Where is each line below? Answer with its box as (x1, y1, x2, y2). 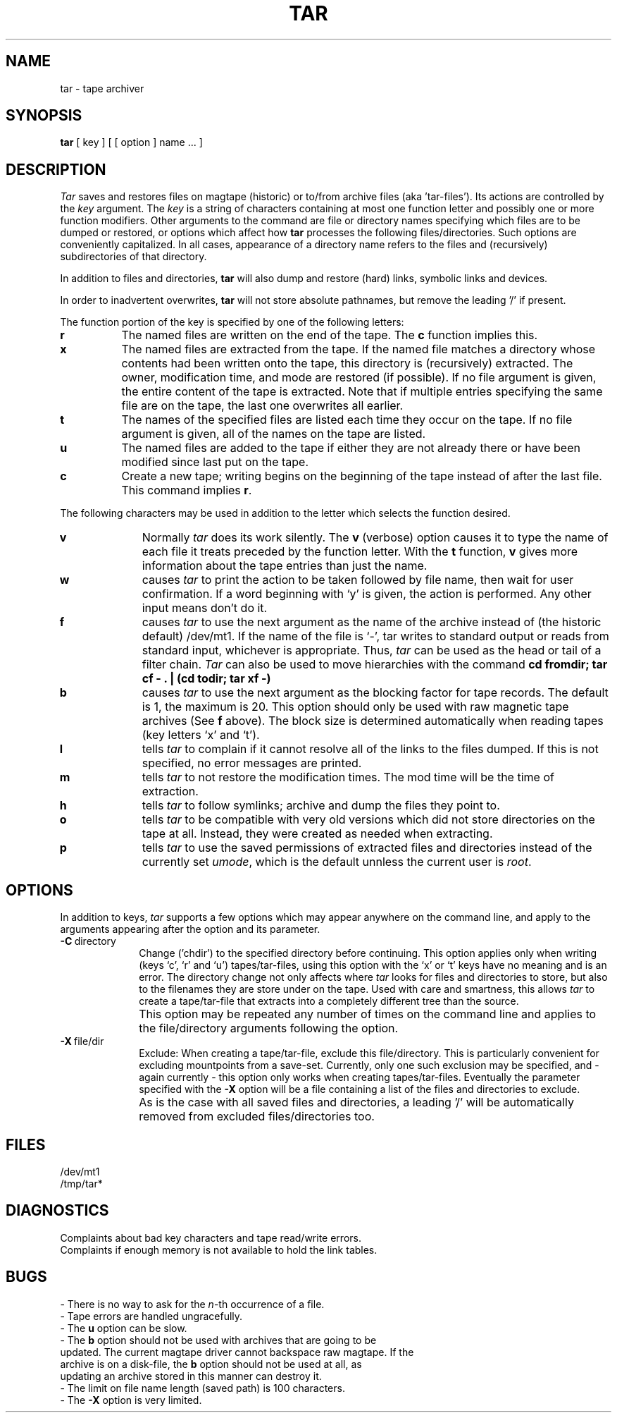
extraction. (142, 784, 199, 799)
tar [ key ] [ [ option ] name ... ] (60, 136, 203, 149)
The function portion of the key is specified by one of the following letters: (60, 316, 404, 329)
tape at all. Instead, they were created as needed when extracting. (142, 826, 493, 841)
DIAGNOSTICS (6, 1202, 109, 1220)
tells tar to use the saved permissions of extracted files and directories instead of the (142, 841, 592, 855)
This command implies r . (121, 483, 252, 498)
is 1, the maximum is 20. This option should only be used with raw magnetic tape (142, 699, 569, 714)
